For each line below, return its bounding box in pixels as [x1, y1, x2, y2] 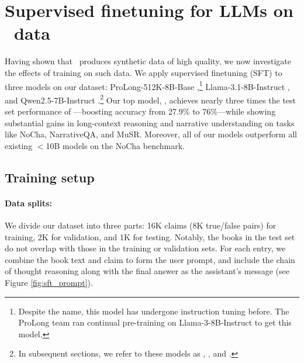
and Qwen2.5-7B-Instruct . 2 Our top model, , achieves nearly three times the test [5, 92, 296, 106]
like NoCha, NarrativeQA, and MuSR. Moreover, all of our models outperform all [5, 128, 297, 140]
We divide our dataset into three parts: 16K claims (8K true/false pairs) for [5, 219, 277, 231]
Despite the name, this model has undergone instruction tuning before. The [18, 305, 289, 317]
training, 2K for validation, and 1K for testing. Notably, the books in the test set [5, 230, 295, 243]
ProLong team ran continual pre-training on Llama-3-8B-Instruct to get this [18, 316, 292, 329]
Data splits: [5, 196, 52, 209]
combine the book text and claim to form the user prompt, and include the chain [5, 253, 295, 265]
